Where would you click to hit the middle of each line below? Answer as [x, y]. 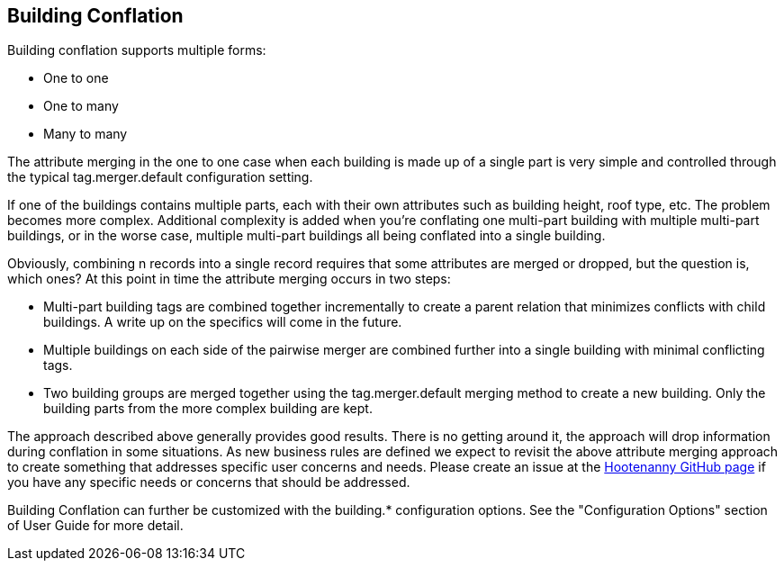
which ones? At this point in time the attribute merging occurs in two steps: [229, 279]
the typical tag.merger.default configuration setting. [160, 177]
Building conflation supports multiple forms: [137, 50]
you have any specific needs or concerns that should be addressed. [209, 482]
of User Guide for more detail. [95, 526]
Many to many [86, 134]
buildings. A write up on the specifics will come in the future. [223, 322]
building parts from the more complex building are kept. [208, 409]
